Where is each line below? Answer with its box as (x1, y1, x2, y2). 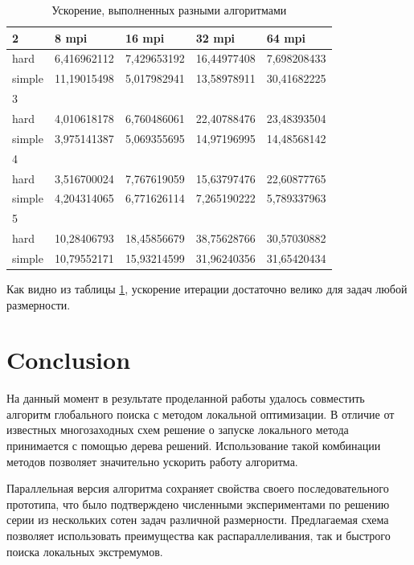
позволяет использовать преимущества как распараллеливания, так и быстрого (6, 527, 391, 544)
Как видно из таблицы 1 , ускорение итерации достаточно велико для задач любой (6, 280, 408, 297)
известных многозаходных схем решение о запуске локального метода (6, 421, 349, 438)
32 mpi (195, 29, 236, 46)
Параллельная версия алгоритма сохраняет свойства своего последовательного (6, 480, 389, 497)
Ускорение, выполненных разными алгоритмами (51, 2, 287, 18)
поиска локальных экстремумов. (6, 542, 163, 559)
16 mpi (125, 29, 165, 46)
